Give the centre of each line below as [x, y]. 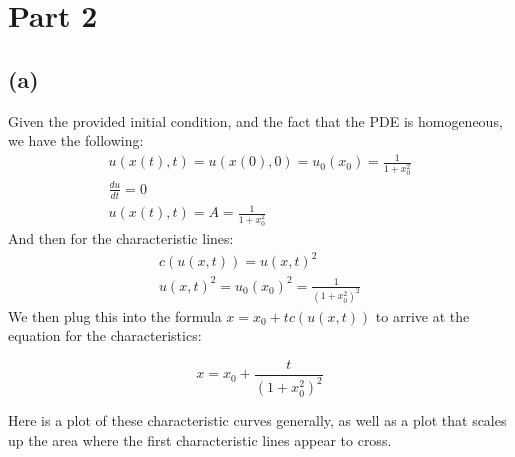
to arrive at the [422, 315]
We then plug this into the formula [115, 315]
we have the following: [76, 140]
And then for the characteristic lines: [121, 237]
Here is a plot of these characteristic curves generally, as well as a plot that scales [257, 420]
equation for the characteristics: [105, 335]
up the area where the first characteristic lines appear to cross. [200, 439]
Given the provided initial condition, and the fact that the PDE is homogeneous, [255, 120]
